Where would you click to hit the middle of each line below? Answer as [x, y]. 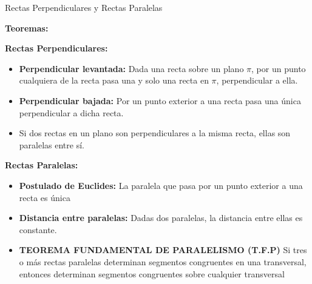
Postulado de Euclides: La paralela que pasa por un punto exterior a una [161, 185]
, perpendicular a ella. [257, 80]
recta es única [45, 197]
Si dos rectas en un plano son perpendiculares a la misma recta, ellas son [155, 133]
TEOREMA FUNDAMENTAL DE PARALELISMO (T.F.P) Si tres [163, 250]
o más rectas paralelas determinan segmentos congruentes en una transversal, [163, 261]
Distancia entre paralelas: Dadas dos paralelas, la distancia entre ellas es [161, 218]
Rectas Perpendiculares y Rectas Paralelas [84, 7]
